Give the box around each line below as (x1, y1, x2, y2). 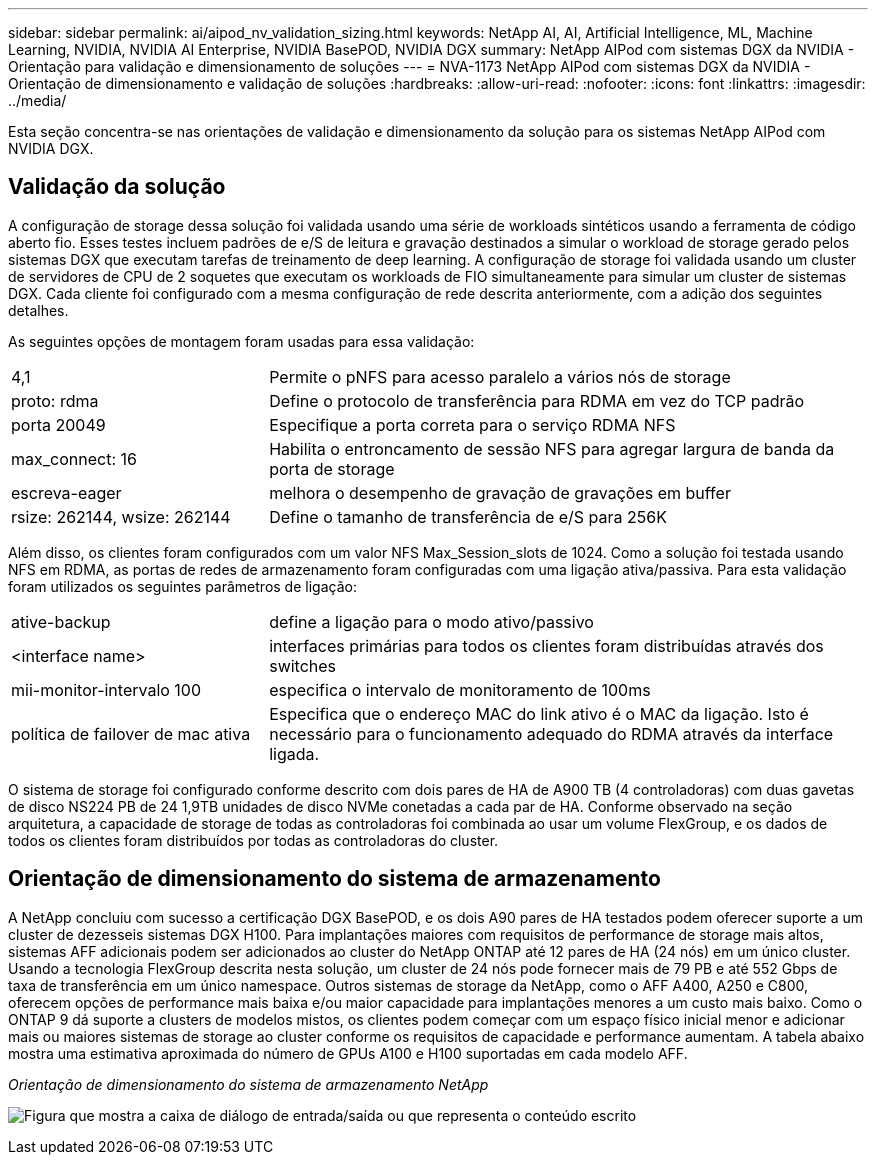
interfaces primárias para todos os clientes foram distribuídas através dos (269, 635, 824, 656)
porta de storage (269, 458, 395, 479)
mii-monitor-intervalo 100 (11, 679, 202, 700)
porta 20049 (11, 414, 106, 435)
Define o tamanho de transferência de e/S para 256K (269, 506, 667, 527)
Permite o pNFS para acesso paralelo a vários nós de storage (269, 366, 731, 387)
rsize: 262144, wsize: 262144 (11, 506, 231, 527)
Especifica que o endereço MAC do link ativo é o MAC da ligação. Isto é (269, 703, 809, 724)
